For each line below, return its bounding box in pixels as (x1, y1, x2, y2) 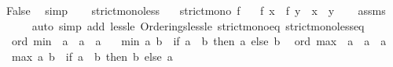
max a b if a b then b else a (11, 48, 173, 64)
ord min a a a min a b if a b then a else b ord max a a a (11, 33, 387, 49)
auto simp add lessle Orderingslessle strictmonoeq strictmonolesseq (31, 17, 365, 33)
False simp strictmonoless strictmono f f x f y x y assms (6, 2, 386, 18)
